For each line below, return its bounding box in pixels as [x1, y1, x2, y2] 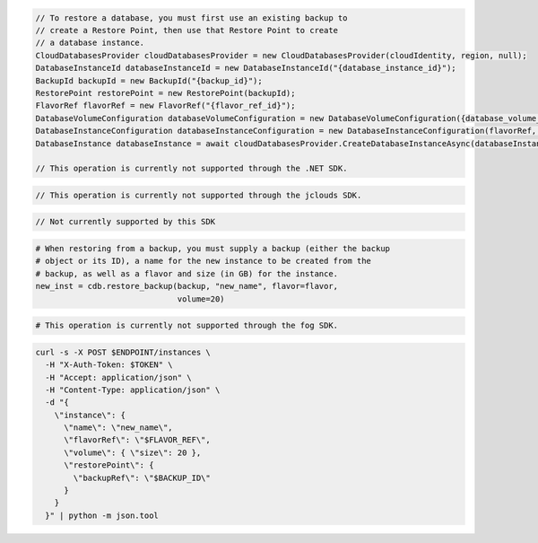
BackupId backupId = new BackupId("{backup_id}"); [35, 75, 264, 85]
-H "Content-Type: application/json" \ [45, 384, 221, 395]
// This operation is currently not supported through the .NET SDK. [35, 163, 348, 174]
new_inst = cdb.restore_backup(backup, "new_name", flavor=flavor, [35, 281, 339, 292]
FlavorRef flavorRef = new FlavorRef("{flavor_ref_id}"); [35, 101, 296, 111]
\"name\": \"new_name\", [64, 423, 174, 433]
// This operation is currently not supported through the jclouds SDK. [35, 189, 362, 200]
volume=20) [177, 293, 225, 304]
